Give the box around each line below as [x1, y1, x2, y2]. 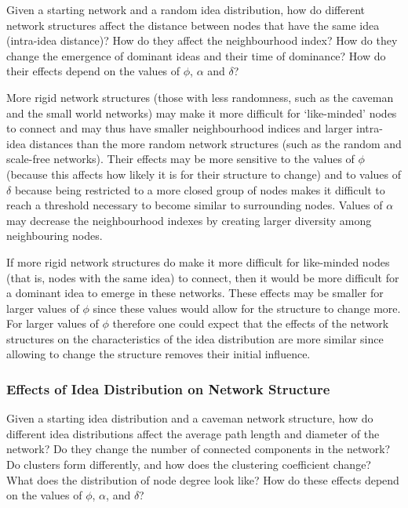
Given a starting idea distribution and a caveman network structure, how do [6, 410, 373, 426]
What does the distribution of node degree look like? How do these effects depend [6, 471, 399, 488]
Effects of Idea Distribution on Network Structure [6, 379, 330, 398]
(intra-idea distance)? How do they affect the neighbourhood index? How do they [6, 32, 398, 49]
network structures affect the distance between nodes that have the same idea [6, 16, 380, 33]
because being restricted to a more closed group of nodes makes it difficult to [14, 181, 385, 198]
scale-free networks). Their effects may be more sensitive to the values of [6, 151, 355, 167]
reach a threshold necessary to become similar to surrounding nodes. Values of [6, 197, 383, 213]
